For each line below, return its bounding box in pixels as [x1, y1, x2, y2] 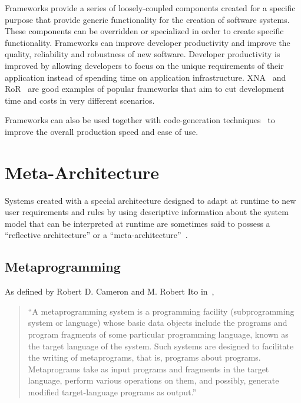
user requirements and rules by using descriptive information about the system [5, 206, 289, 218]
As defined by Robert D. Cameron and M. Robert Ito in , [5, 285, 214, 298]
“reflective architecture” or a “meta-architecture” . [5, 229, 188, 241]
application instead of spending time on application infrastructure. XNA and [5, 71, 286, 83]
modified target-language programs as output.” [28, 385, 197, 398]
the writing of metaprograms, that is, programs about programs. [28, 351, 261, 364]
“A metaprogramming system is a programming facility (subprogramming [28, 305, 295, 317]
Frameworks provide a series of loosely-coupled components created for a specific [5, 2, 296, 14]
